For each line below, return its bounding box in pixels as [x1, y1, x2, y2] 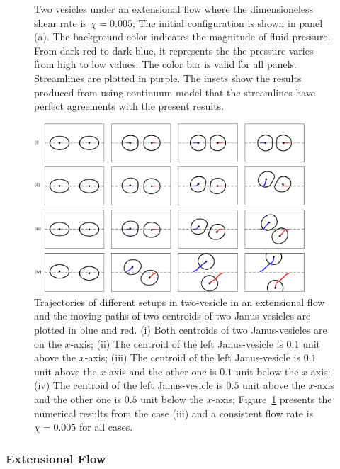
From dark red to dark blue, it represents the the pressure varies [34, 43, 314, 57]
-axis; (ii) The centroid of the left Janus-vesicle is [70, 336, 283, 351]
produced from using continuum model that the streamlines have [34, 84, 316, 99]
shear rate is [34, 15, 87, 30]
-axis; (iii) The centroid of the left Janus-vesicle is [84, 350, 301, 365]
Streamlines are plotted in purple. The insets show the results [34, 70, 302, 85]
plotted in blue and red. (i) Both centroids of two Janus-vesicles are [34, 322, 327, 337]
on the [34, 336, 62, 351]
